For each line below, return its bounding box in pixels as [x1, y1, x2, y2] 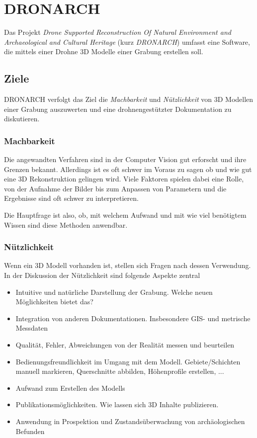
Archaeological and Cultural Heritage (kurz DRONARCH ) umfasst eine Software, [4, 36, 250, 47]
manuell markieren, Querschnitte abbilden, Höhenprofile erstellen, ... [15, 366, 224, 376]
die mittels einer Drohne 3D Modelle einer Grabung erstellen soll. [4, 46, 203, 57]
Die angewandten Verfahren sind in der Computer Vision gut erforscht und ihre [4, 154, 247, 165]
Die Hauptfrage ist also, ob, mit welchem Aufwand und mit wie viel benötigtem [4, 210, 247, 220]
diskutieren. [4, 113, 40, 124]
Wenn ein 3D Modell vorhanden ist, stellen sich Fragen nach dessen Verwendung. [4, 260, 251, 270]
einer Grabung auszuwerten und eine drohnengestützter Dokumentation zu [4, 103, 232, 114]
